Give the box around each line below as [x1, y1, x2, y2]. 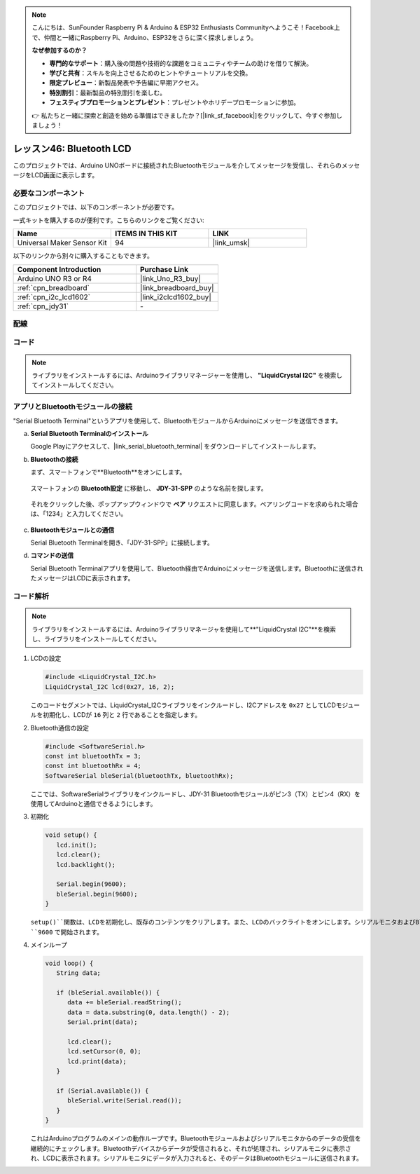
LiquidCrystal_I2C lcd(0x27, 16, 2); [45, 683, 175, 690]
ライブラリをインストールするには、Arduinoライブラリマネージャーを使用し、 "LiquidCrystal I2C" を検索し [31, 371, 343, 380]
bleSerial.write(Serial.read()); [67, 1097, 182, 1105]
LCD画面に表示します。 [31, 171, 99, 179]
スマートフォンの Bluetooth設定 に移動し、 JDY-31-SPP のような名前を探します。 [30, 484, 267, 492]
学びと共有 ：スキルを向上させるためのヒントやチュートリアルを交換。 [49, 69, 252, 77]
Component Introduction [17, 264, 101, 274]
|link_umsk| [212, 238, 250, 248]
